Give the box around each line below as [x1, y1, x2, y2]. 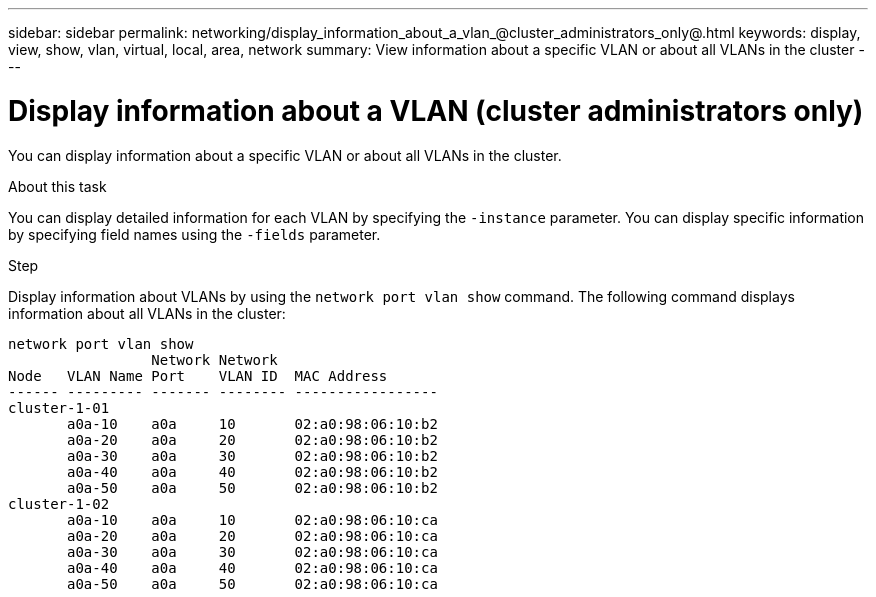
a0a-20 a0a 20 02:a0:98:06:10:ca [67, 527, 438, 544]
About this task [8, 177, 107, 195]
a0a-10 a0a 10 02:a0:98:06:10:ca [67, 511, 438, 528]
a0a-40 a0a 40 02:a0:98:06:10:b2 [67, 463, 438, 480]
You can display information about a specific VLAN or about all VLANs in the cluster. [8, 146, 562, 164]
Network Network [151, 351, 278, 368]
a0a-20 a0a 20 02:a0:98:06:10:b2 [67, 431, 438, 448]
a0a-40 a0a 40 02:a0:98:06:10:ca [67, 559, 438, 576]
